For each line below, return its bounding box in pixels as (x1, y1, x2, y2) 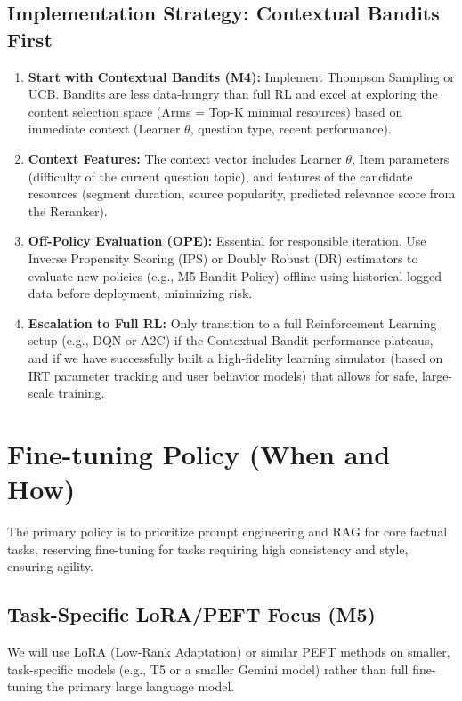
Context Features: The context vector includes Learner (28, 149, 342, 167)
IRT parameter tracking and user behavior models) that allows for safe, (28, 366, 418, 384)
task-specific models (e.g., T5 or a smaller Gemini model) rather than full (7, 659, 409, 678)
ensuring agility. (7, 557, 93, 576)
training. (58, 383, 105, 402)
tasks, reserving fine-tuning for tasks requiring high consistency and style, (7, 539, 409, 558)
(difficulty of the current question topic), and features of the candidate (28, 166, 413, 185)
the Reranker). (28, 201, 108, 220)
